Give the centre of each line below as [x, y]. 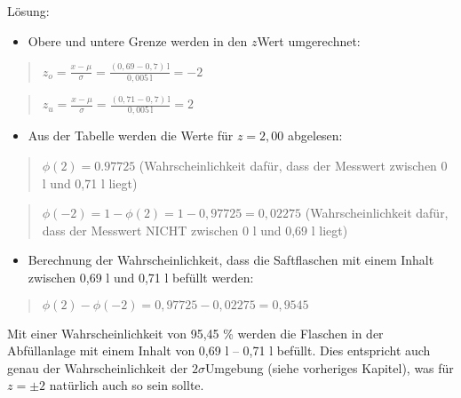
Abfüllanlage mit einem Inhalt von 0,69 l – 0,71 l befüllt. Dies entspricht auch [219, 350]
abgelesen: [315, 135]
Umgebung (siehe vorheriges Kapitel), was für [329, 367]
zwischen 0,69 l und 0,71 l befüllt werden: [141, 277]
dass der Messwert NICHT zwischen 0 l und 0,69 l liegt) [195, 230]
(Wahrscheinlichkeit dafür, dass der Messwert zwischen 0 [293, 166]
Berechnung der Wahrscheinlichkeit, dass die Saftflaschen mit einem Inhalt [231, 260]
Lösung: [28, 11]
